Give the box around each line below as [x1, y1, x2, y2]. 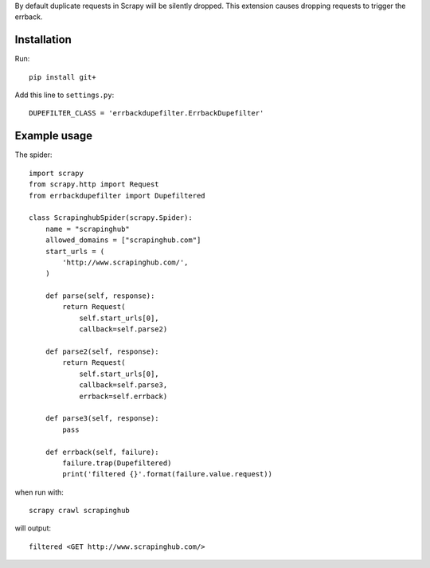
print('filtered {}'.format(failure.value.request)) [62, 470, 272, 479]
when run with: [14, 487, 64, 497]
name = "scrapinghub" [45, 224, 131, 233]
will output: [14, 523, 52, 533]
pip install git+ [29, 72, 96, 81]
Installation [14, 33, 72, 47]
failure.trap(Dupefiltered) [62, 458, 172, 468]
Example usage [14, 129, 93, 143]
